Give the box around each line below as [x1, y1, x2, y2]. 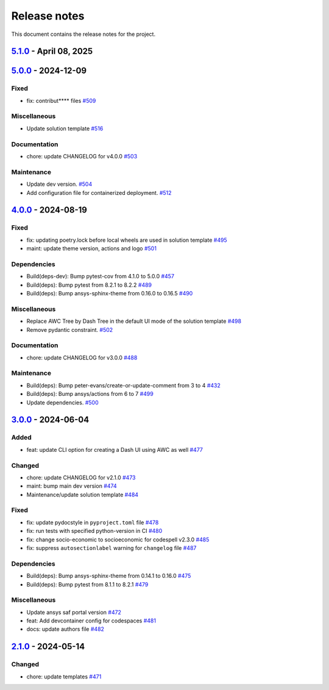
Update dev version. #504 [26, 180, 93, 188]
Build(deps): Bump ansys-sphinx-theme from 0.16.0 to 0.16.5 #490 [26, 290, 193, 297]
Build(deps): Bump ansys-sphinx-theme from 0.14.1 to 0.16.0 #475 [26, 572, 191, 580]
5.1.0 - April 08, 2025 [11, 46, 93, 57]
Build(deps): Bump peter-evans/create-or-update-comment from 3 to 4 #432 [26, 381, 221, 389]
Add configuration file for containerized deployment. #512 [26, 189, 172, 196]
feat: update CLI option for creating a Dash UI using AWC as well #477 [26, 446, 203, 453]
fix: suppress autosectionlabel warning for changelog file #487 [26, 544, 197, 551]
